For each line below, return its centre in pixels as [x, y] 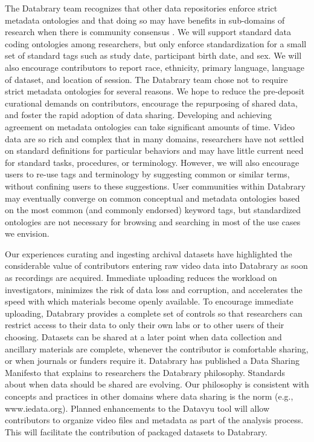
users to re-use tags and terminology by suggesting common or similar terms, [147, 174]
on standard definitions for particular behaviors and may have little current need [154, 150]
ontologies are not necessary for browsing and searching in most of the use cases [153, 221]
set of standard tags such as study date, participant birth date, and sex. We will [153, 55]
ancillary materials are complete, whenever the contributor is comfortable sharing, [157, 348]
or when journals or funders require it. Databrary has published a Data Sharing [152, 361]
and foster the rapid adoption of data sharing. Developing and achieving [138, 115]
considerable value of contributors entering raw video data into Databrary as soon [156, 266]
